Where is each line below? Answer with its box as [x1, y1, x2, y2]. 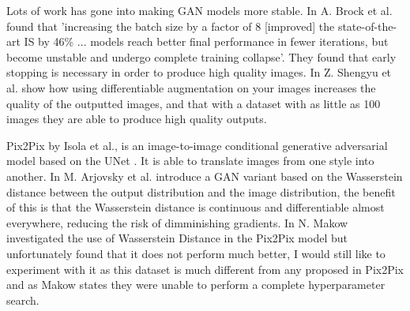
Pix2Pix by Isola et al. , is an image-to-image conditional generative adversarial [6, 137, 388, 153]
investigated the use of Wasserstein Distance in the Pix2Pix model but [6, 230, 348, 246]
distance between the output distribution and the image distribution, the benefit [6, 183, 396, 200]
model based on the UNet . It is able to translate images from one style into [6, 152, 374, 169]
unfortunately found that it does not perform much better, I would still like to [6, 245, 386, 261]
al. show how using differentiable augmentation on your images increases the [6, 79, 376, 96]
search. [6, 291, 39, 308]
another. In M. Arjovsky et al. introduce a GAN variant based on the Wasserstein [6, 167, 403, 184]
